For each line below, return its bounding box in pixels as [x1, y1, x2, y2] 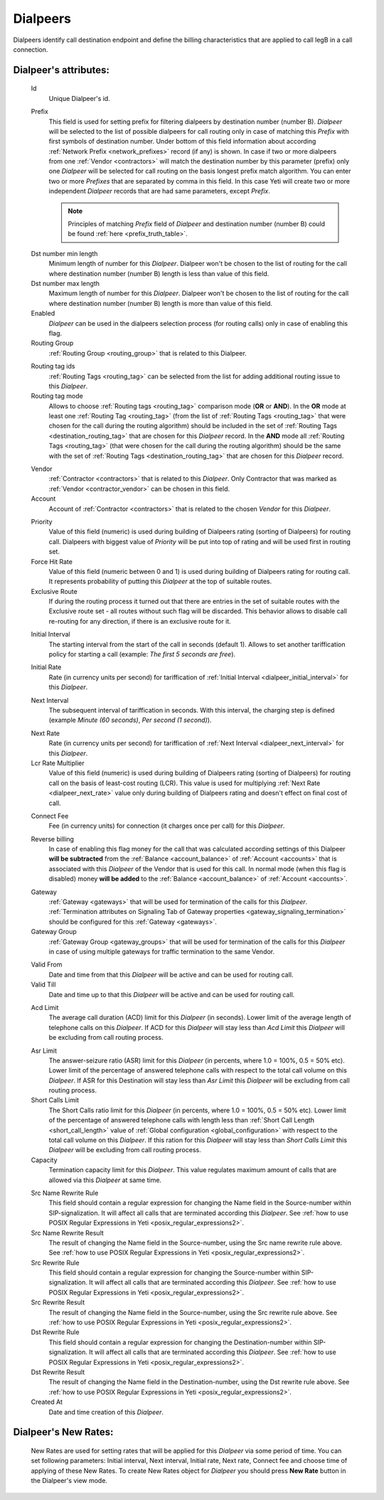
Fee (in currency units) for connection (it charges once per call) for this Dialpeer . [48, 821, 285, 830]
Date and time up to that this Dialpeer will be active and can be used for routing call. [48, 990, 295, 999]
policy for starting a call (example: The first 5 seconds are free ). [48, 650, 236, 659]
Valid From [31, 960, 63, 969]
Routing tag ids [31, 362, 75, 371]
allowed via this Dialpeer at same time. [48, 1176, 162, 1184]
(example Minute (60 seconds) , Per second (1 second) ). [48, 716, 212, 725]
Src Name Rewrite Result [31, 1228, 105, 1237]
